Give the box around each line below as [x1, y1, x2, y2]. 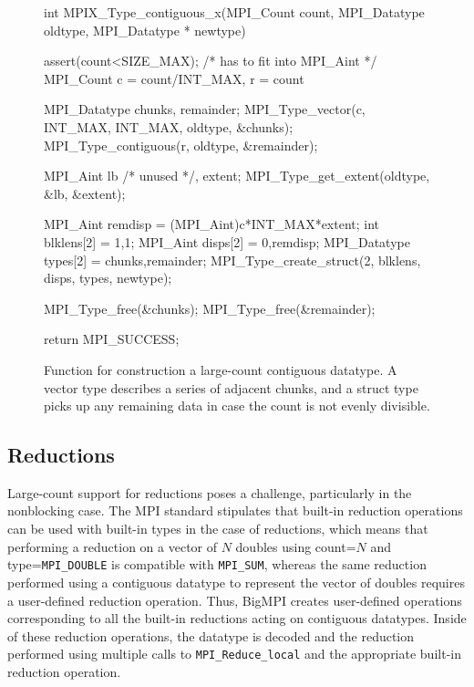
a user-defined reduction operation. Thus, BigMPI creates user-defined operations [7, 590, 462, 609]
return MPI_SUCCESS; [44, 329, 180, 349]
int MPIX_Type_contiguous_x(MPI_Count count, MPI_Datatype [44, 3, 425, 21]
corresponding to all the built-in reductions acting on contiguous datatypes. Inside [7, 609, 467, 628]
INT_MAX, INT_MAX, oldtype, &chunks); [44, 117, 294, 136]
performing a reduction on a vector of [7, 536, 218, 556]
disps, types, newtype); [44, 268, 172, 287]
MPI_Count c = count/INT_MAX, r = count [44, 68, 304, 88]
